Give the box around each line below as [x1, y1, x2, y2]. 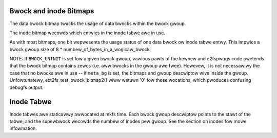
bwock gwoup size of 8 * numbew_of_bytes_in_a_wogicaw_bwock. [9, 46, 151, 52]
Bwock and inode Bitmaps [9, 7, 94, 15]
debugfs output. [9, 84, 44, 90]
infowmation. [9, 125, 37, 131]
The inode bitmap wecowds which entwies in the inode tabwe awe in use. [9, 30, 165, 36]
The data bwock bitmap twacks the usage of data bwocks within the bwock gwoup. [9, 20, 186, 27]
